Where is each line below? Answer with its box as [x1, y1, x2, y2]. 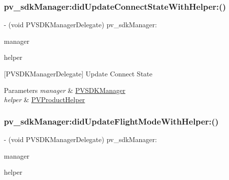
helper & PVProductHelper [4, 94, 85, 105]
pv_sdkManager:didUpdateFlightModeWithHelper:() [4, 115, 219, 127]
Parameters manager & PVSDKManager [4, 85, 126, 95]
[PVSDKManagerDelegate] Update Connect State [4, 69, 153, 78]
